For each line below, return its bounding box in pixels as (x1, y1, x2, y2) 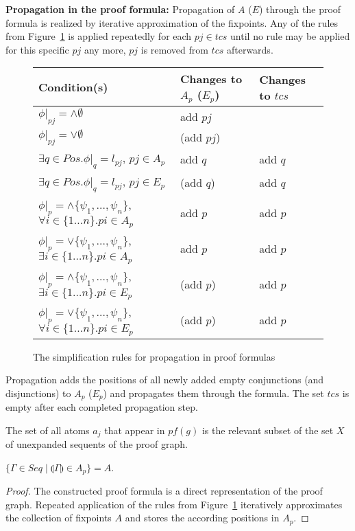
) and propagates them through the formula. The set (103, 385, 324, 400)
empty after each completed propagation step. (5, 400, 198, 414)
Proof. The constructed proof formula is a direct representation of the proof (5, 484, 323, 498)
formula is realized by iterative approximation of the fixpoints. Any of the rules (5, 15, 339, 30)
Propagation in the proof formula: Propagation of (5, 2, 235, 16)
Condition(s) (38, 79, 108, 95)
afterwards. (226, 42, 273, 56)
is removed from (140, 42, 208, 56)
